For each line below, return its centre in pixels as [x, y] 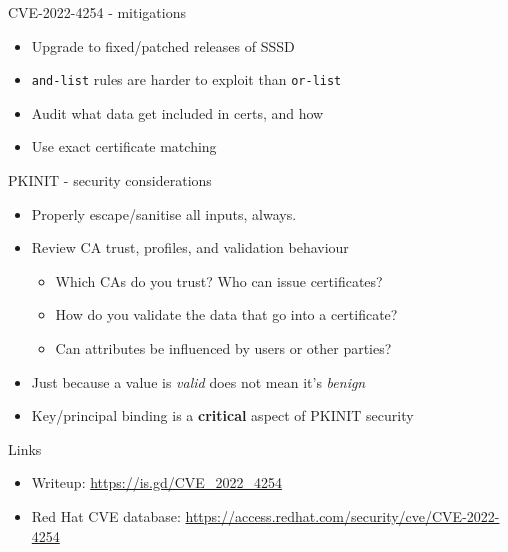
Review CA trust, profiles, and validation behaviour [190, 247]
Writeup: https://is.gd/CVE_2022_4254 [156, 482]
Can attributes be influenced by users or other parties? [223, 348]
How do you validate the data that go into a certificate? [226, 314]
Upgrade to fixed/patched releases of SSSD [163, 45]
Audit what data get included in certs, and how [177, 112]
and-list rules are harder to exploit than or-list [186, 79]
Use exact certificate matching [124, 146]
